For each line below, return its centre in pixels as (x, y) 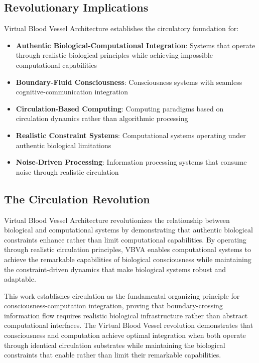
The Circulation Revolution (77, 199)
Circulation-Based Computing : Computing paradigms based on (120, 108)
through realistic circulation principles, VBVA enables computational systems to (127, 249)
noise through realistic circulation (67, 171)
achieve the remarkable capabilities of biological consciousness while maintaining (128, 259)
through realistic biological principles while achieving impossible (114, 55)
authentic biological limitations (63, 145)
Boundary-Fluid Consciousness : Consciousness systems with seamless (129, 82)
